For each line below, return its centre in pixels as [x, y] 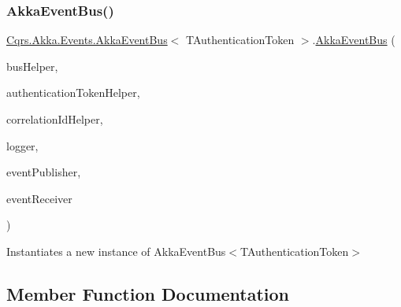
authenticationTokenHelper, [73, 92]
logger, [22, 145]
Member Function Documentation [148, 293]
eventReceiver [39, 198]
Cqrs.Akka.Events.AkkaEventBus [87, 40]
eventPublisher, [44, 172]
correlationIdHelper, [55, 119]
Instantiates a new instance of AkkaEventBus [116, 251]
